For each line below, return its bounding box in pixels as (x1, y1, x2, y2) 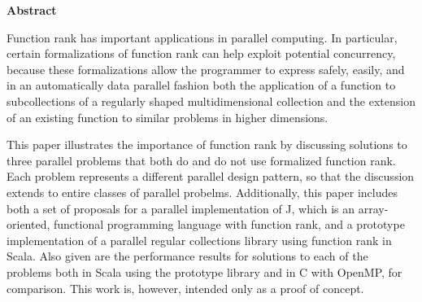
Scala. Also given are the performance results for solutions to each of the (7, 247, 368, 265)
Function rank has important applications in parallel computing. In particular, (7, 28, 398, 46)
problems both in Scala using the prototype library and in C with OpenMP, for (7, 263, 402, 280)
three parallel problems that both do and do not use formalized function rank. (7, 151, 396, 169)
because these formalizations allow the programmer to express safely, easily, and (7, 60, 405, 77)
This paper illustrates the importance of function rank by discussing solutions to (7, 136, 407, 153)
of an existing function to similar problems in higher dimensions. (7, 108, 328, 125)
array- (358, 199, 389, 217)
